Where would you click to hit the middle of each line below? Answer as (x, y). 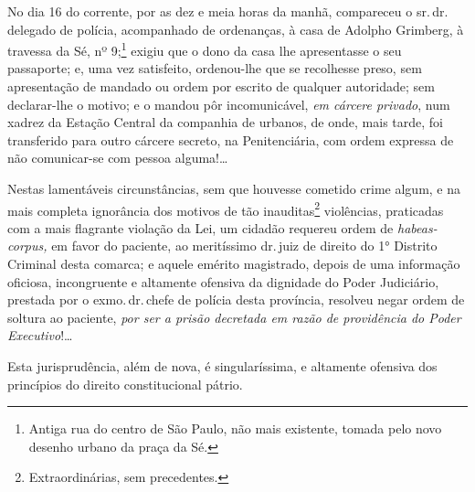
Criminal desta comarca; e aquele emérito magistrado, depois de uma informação (234, 264)
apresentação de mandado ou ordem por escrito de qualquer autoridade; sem (221, 86)
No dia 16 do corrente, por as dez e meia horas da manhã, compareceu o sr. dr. (228, 11)
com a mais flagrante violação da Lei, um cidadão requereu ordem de (201, 227)
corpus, (27, 246)
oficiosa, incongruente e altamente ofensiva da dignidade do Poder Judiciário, (223, 281)
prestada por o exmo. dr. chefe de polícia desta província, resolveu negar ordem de (236, 299)
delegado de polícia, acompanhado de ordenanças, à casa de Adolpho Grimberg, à (236, 29)
